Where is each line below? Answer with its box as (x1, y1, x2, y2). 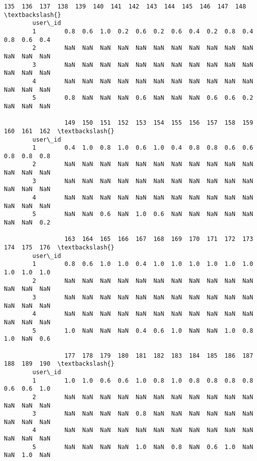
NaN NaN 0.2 (4, 219, 51, 227)
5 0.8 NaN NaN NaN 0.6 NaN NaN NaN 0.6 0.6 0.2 (32, 94, 254, 102)
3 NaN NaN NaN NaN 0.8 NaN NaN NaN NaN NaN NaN (32, 410, 254, 418)
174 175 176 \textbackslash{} (4, 244, 114, 251)
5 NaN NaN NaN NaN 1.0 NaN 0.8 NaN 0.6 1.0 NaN (32, 443, 254, 451)
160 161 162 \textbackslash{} (4, 127, 114, 135)
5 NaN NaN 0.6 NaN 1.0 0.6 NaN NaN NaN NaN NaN (32, 211, 254, 218)
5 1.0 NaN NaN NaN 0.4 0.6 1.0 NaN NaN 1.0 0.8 (32, 327, 254, 334)
